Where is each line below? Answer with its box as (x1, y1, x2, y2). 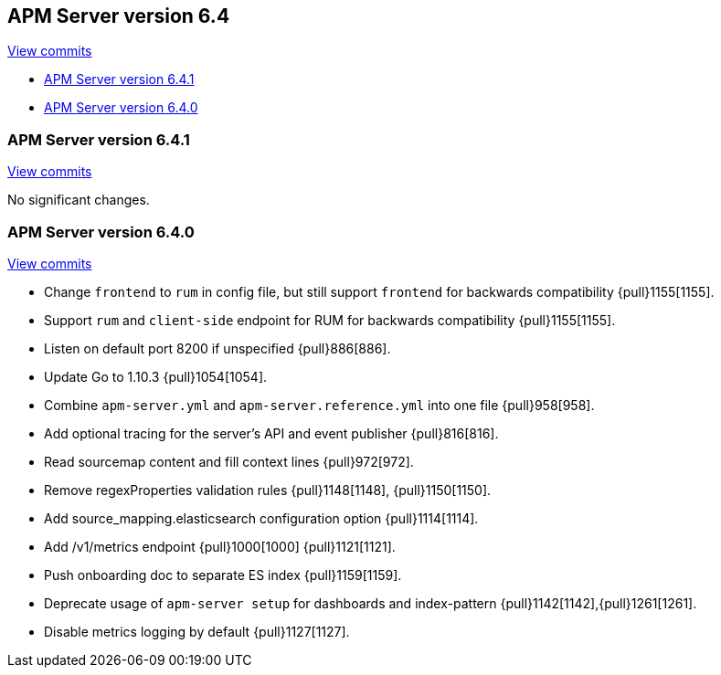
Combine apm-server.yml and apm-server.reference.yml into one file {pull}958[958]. (44, 396, 595, 413)
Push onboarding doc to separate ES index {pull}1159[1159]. (44, 566, 402, 583)
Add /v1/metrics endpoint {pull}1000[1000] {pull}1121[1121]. (44, 538, 396, 554)
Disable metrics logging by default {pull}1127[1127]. (44, 623, 350, 639)
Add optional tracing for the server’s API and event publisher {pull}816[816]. (44, 425, 499, 441)
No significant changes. (7, 192, 150, 208)
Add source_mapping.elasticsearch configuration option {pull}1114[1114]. (44, 510, 479, 526)
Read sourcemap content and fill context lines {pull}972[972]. (44, 453, 414, 469)
